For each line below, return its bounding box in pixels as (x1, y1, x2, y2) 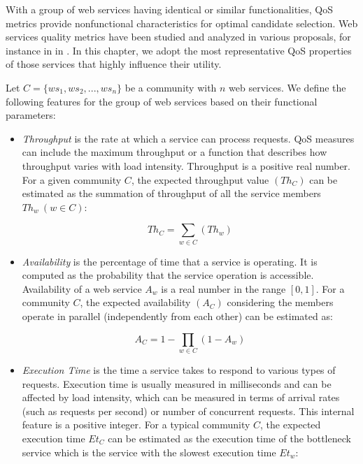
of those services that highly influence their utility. (6, 57, 222, 71)
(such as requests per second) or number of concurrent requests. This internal (22, 403, 355, 418)
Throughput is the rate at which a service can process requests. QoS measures (22, 131, 355, 145)
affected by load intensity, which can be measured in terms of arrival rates (22, 390, 340, 405)
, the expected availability (80, 295, 191, 310)
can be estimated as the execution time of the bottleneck (108, 430, 351, 445)
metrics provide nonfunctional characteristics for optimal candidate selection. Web (6, 15, 358, 30)
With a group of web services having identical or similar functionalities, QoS (6, 2, 333, 16)
